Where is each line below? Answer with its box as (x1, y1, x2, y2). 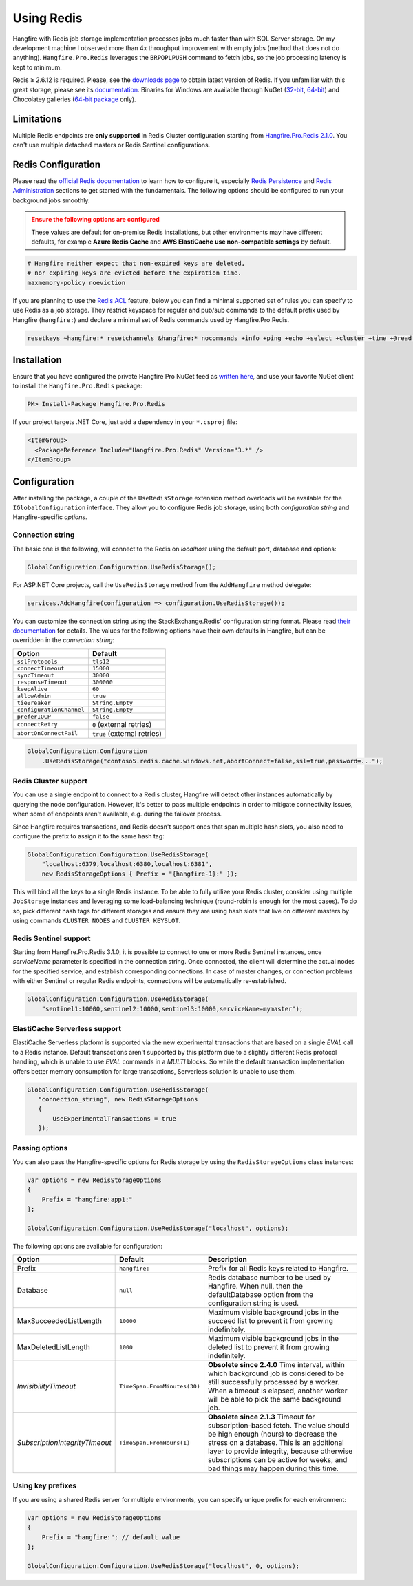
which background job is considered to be (207, 1368, 344, 1378)
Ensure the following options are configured (31, 215, 160, 224)
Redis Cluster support (12, 776, 88, 786)
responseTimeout (17, 678, 68, 686)
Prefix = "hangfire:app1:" (41, 1195, 134, 1203)
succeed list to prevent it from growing (207, 1316, 333, 1326)
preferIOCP (17, 712, 52, 720)
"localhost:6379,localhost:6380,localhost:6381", (41, 860, 213, 868)
